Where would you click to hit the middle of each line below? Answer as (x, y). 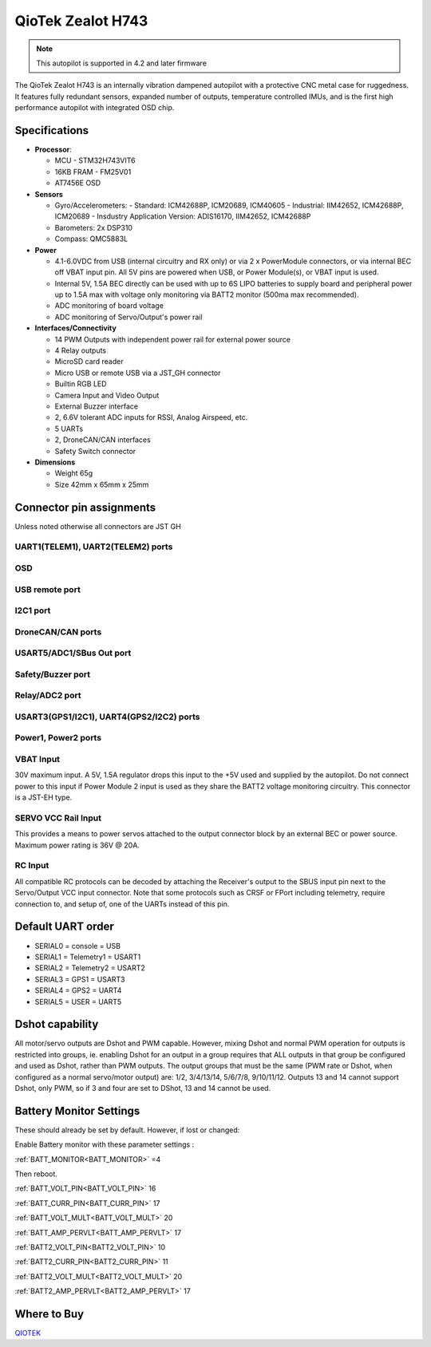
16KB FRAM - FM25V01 (93, 172)
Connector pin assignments (85, 507)
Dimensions (55, 462)
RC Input (32, 866)
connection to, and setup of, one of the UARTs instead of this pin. (122, 904)
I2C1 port (33, 610)
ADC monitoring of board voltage (109, 306)
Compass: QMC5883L (91, 239)
